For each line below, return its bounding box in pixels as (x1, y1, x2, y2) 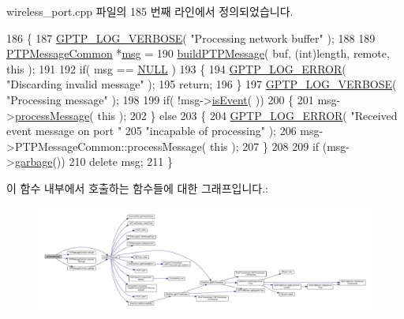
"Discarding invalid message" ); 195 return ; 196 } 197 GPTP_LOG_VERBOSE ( (6, 76, 397, 92)
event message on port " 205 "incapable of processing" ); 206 (6, 122, 297, 139)
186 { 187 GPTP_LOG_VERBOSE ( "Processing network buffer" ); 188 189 (6, 29, 376, 46)
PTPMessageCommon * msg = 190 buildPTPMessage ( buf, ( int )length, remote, (6, 45, 390, 62)
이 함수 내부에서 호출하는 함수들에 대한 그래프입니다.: (6, 179, 268, 196)
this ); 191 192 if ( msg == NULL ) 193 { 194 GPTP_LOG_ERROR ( (6, 60, 346, 77)
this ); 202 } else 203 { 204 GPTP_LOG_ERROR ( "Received (97, 107, 398, 123)
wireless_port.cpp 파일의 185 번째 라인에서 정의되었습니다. (6, 3, 294, 19)
